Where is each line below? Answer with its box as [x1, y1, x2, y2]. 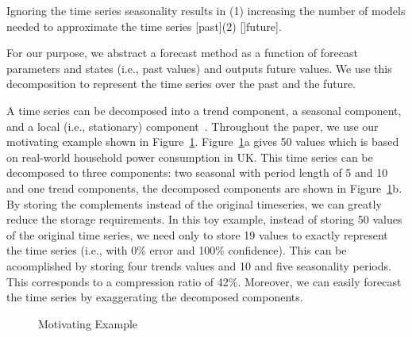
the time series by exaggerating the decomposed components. [6, 289, 303, 305]
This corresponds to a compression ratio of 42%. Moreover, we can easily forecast [6, 273, 402, 289]
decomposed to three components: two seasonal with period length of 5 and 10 [6, 164, 388, 181]
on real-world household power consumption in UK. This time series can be [6, 148, 373, 165]
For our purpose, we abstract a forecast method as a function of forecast [6, 44, 358, 61]
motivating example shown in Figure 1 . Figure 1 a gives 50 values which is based [6, 133, 399, 150]
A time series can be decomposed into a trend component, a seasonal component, [6, 101, 402, 118]
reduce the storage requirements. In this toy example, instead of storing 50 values [6, 211, 402, 228]
